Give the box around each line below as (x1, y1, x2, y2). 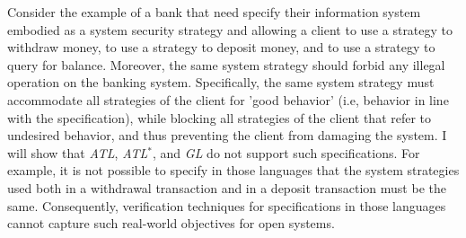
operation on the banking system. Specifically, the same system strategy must (7, 73, 435, 92)
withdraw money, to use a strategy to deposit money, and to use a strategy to (7, 38, 435, 57)
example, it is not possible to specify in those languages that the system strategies (7, 161, 460, 180)
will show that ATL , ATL (7, 143, 148, 162)
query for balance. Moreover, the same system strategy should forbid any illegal (7, 55, 445, 74)
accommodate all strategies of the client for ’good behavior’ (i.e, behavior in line (7, 90, 449, 109)
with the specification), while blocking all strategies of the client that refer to (7, 108, 432, 127)
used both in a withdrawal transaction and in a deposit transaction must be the (7, 178, 446, 197)
